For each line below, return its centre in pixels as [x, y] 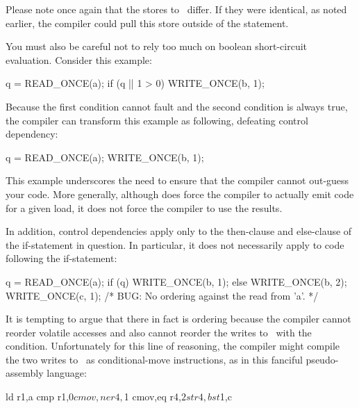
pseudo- [322, 359]
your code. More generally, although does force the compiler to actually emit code [180, 194]
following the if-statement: [61, 258]
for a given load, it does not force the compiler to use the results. [144, 207]
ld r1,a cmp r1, [37, 397]
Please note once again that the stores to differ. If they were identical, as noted [176, 9]
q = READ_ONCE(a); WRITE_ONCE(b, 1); [105, 157]
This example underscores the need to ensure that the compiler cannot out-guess [177, 180]
